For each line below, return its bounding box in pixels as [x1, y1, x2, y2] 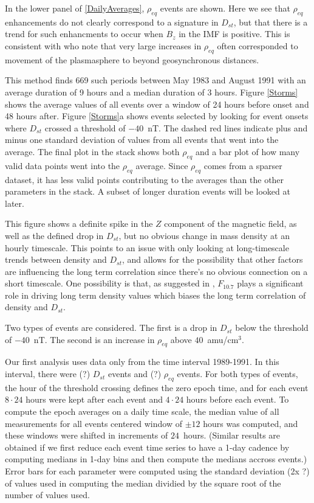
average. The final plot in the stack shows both [5, 145, 180, 158]
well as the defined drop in [5, 229, 104, 241]
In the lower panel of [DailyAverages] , [5, 2, 145, 14]
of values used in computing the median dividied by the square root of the [5, 476, 281, 489]
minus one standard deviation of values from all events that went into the [5, 133, 279, 146]
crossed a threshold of [44, 121, 126, 134]
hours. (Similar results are [183, 429, 281, 442]
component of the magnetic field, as [164, 217, 297, 230]
